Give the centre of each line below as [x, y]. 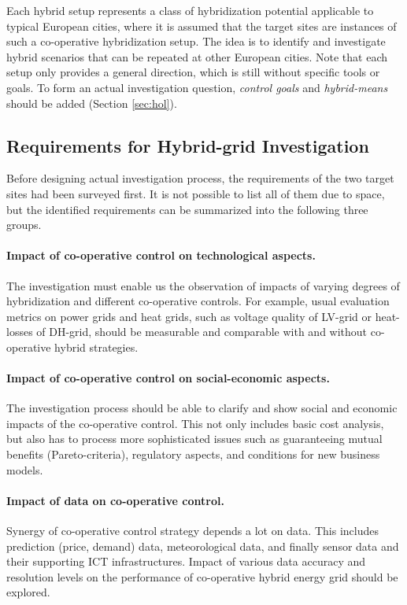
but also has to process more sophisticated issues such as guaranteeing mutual [194, 439]
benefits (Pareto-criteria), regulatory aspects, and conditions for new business [193, 454]
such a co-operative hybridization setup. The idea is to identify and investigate [196, 41]
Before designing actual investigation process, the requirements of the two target [200, 178]
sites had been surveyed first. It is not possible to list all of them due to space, [196, 193]
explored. [28, 592]
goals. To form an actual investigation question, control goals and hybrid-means [197, 87]
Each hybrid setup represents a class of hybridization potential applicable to [190, 10]
